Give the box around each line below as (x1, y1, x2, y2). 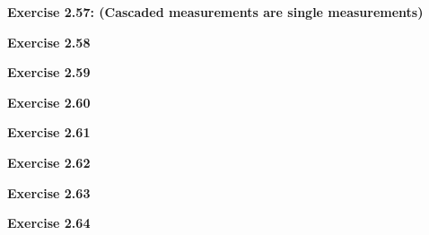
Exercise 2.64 (7, 213, 91, 232)
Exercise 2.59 (7, 63, 91, 82)
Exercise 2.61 (7, 123, 91, 142)
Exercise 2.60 (7, 92, 91, 111)
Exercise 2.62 (7, 152, 91, 171)
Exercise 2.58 (7, 32, 91, 51)
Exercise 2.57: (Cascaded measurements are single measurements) (7, 3, 424, 21)
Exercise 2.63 (7, 183, 91, 202)
